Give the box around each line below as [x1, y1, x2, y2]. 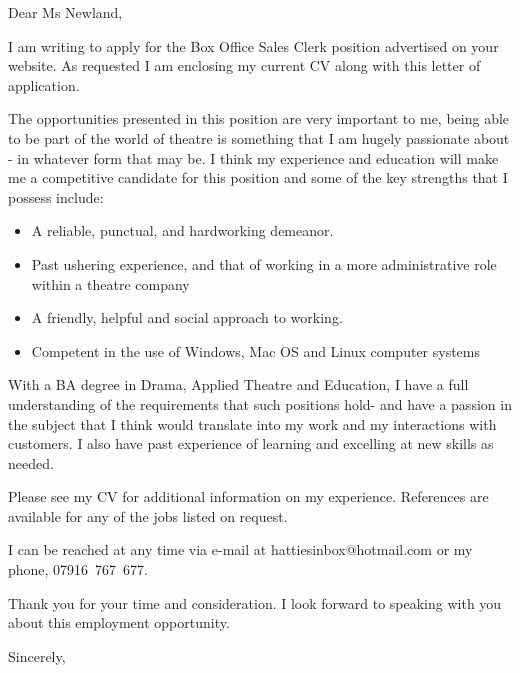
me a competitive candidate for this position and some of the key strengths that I [8, 167, 508, 188]
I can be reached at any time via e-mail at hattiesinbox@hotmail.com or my [8, 539, 473, 560]
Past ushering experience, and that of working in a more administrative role [31, 253, 497, 274]
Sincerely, [8, 645, 66, 666]
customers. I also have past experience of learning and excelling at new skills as [8, 433, 494, 454]
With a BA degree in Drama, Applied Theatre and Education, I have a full [8, 374, 469, 395]
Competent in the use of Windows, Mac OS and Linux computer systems [31, 340, 481, 361]
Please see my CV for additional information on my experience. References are [8, 486, 489, 507]
